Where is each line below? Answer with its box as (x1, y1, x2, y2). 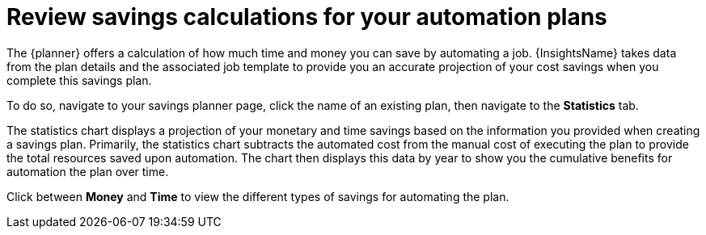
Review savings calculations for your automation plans (6, 3, 607, 31)
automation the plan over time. (6, 164, 169, 178)
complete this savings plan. (6, 73, 152, 87)
